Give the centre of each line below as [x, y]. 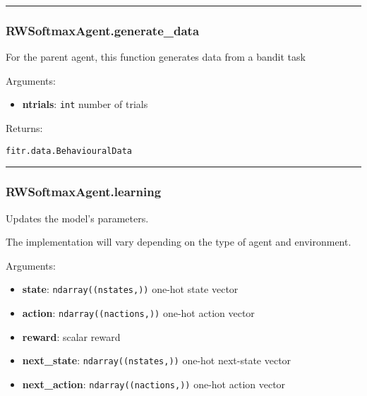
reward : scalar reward [71, 336]
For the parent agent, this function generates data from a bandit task [156, 57]
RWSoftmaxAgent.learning [84, 192]
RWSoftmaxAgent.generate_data [103, 30]
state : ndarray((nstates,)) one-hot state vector [130, 289]
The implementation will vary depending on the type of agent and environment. [179, 242]
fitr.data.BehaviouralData [69, 151]
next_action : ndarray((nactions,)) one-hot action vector [154, 384]
